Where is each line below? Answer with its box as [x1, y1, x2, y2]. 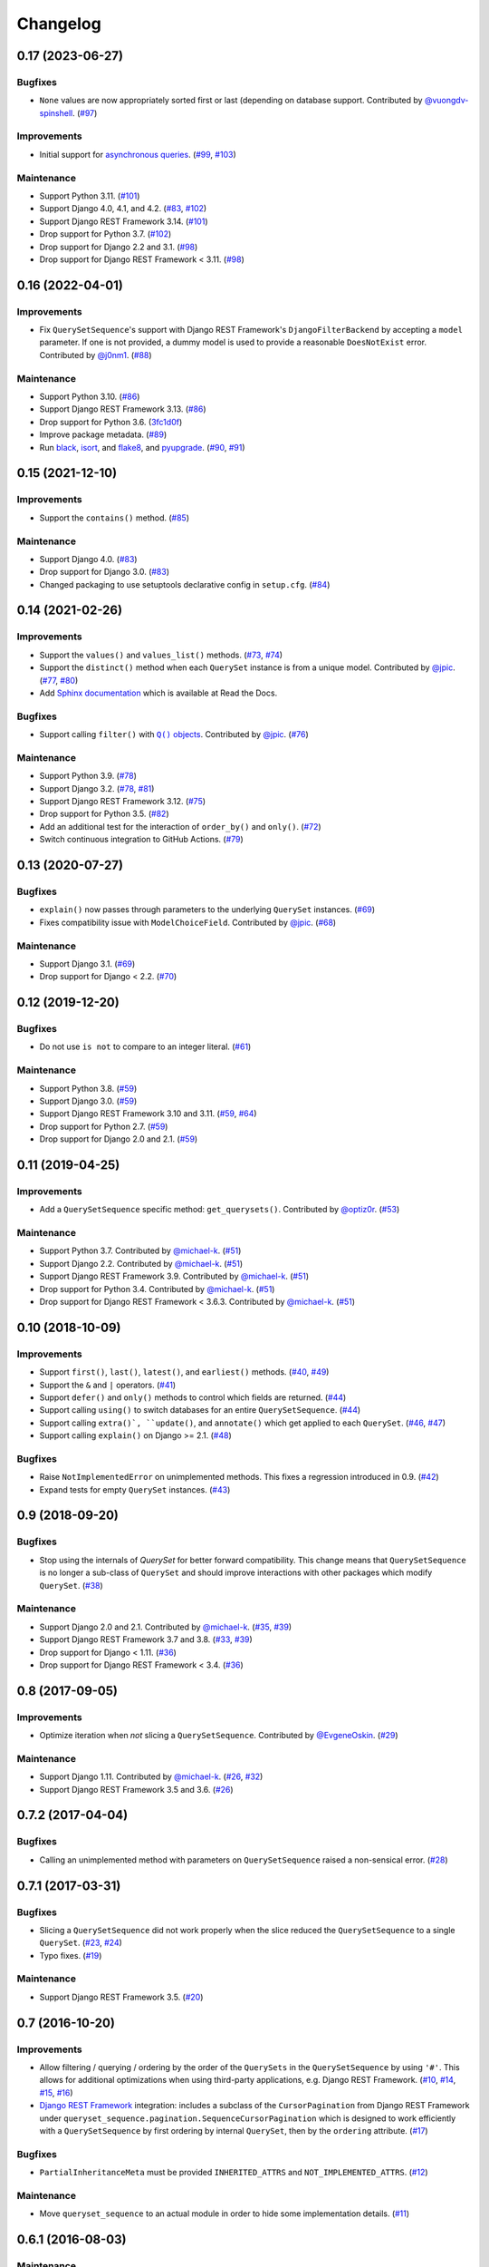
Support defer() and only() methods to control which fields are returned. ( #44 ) [39, 1392, 347, 1403]
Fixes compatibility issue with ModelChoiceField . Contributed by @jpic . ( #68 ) [39, 917, 337, 928]
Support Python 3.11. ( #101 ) [39, 190, 140, 201]
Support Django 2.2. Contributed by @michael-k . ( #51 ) [39, 1258, 244, 1269]
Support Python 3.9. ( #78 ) [39, 771, 138, 782]
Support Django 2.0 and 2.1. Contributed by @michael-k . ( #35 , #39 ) [39, 1621, 292, 1632]
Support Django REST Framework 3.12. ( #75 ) [39, 796, 206, 807]
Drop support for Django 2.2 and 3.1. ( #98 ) [39, 241, 198, 252]
